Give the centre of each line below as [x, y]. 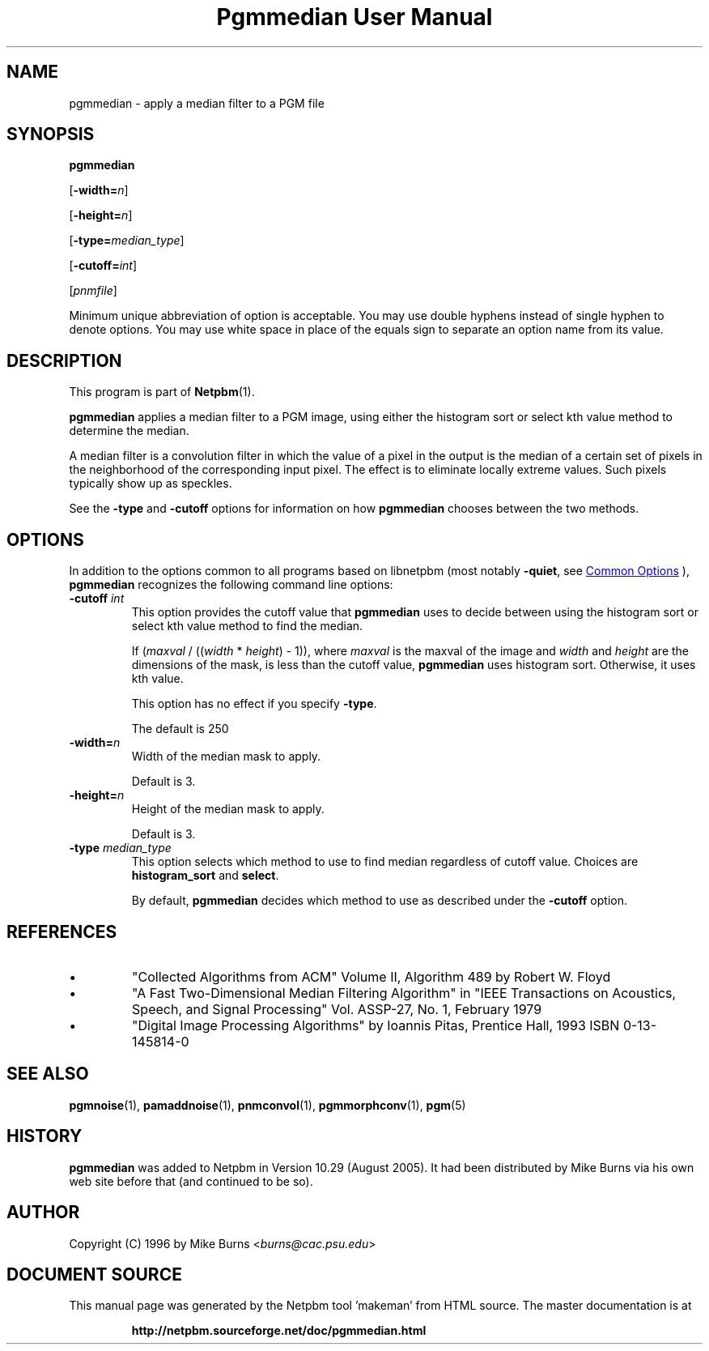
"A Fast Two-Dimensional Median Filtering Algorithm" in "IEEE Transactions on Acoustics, [404, 993]
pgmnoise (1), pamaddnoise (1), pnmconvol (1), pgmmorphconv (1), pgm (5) [267, 1105]
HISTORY [45, 1136]
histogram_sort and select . [205, 876]
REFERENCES [62, 931]
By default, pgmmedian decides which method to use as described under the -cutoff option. [379, 901]
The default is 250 [180, 729]
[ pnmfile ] [93, 291]
